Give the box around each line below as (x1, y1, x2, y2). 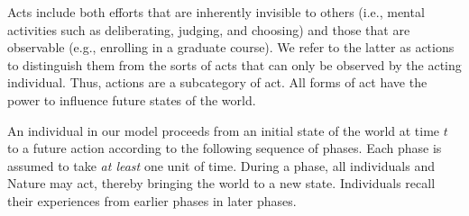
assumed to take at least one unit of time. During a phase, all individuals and (7, 156, 435, 175)
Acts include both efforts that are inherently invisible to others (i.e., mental (7, 3, 425, 21)
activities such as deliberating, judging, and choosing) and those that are (7, 20, 410, 39)
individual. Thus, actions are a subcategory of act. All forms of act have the (7, 73, 428, 92)
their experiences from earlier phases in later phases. (7, 191, 297, 210)
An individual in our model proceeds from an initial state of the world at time (7, 121, 440, 139)
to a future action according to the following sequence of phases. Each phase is (7, 139, 442, 157)
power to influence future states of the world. (7, 90, 256, 109)
